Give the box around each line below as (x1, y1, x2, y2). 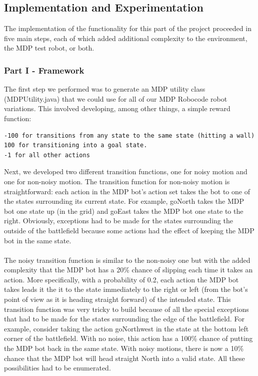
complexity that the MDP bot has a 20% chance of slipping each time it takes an (4, 264, 253, 275)
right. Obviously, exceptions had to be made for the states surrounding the (4, 215, 233, 226)
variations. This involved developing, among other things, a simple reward (4, 103, 230, 114)
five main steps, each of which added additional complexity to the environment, (4, 33, 247, 43)
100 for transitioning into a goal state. (4, 142, 147, 149)
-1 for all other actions (4, 151, 90, 159)
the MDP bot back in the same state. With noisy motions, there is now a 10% (4, 343, 244, 353)
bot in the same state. (4, 235, 71, 245)
